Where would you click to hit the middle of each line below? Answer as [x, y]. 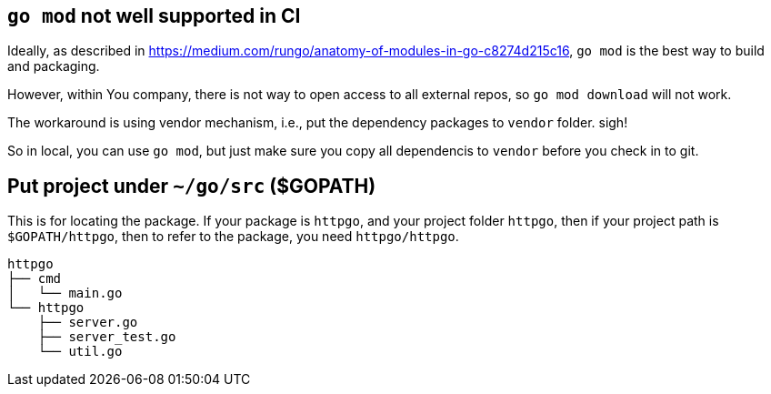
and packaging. [54, 66]
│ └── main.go [65, 293]
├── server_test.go [107, 337]
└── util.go [80, 352]
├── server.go [88, 323]
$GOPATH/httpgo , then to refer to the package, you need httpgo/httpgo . [233, 237]
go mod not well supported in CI [154, 16]
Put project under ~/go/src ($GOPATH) [192, 186]
